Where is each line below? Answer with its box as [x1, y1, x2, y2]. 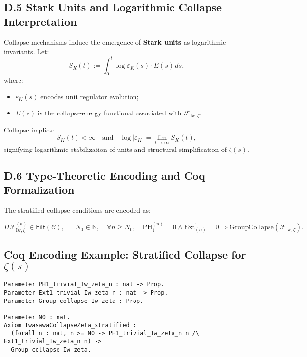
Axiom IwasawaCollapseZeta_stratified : [4, 321, 137, 329]
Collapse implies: [4, 124, 54, 134]
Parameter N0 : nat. [4, 313, 71, 320]
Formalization [4, 182, 75, 197]
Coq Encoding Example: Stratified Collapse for [4, 246, 246, 262]
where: [4, 75, 23, 85]
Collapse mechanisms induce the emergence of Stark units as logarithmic [4, 37, 226, 47]
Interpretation [4, 14, 77, 29]
